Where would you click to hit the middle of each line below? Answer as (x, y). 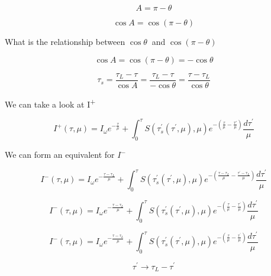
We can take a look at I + (50, 103)
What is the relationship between (65, 41)
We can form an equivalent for (60, 155)
